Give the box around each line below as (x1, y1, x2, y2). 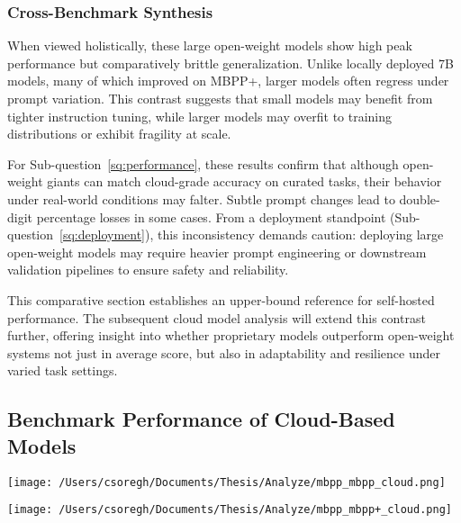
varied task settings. (7, 361, 118, 380)
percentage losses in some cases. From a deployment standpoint (36, 207, 386, 226)
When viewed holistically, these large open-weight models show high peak (7, 36, 412, 55)
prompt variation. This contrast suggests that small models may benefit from (7, 89, 433, 107)
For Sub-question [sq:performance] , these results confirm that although (7, 154, 399, 173)
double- (399, 189, 440, 208)
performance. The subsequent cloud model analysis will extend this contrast (7, 308, 426, 327)
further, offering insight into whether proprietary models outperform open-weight (7, 326, 455, 345)
